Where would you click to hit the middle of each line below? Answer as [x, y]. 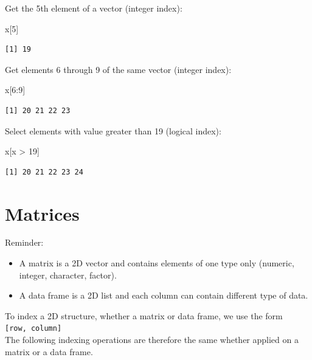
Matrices [42, 213]
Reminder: [24, 242]
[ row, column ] [33, 329]
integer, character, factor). [68, 275]
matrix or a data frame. [49, 351]
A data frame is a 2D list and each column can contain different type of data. [164, 295]
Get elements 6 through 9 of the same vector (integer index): [118, 69]
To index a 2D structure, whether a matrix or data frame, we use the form [144, 315]
